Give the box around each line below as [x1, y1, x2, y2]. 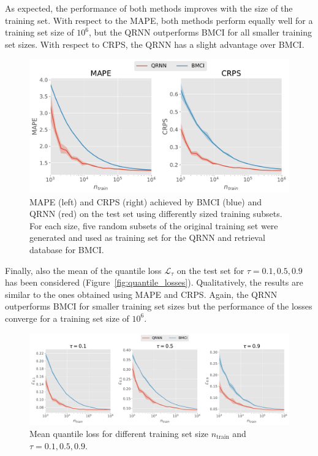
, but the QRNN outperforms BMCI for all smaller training [88, 26, 312, 39]
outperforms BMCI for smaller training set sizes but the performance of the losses [5, 300, 312, 313]
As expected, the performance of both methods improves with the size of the [5, 2, 293, 14]
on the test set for [176, 264, 244, 276]
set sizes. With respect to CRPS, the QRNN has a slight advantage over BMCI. [5, 37, 305, 50]
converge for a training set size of [5, 311, 129, 324]
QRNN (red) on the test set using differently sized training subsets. [29, 207, 282, 220]
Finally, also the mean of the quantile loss [5, 264, 162, 276]
